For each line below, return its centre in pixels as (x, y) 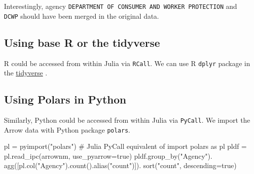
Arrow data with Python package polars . (67, 129)
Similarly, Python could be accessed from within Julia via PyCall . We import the (127, 120)
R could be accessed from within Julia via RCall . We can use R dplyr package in (127, 63)
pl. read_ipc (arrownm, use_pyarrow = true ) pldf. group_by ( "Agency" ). (108, 156)
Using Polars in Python (65, 99)
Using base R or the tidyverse (82, 42)
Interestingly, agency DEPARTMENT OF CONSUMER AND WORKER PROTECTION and (121, 6)
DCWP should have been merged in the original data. (82, 16)
